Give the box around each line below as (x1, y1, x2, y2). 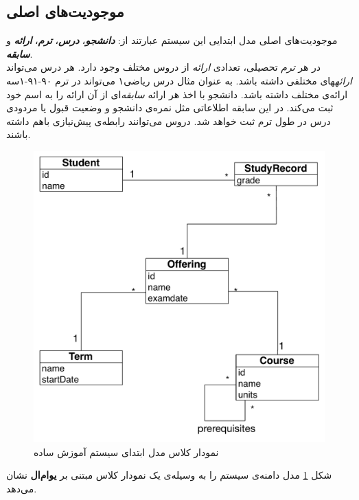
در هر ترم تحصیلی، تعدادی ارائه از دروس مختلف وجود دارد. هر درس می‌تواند (6, 60, 321, 74)
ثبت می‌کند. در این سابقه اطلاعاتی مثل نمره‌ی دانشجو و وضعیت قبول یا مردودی (6, 100, 334, 115)
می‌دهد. (6, 481, 37, 495)
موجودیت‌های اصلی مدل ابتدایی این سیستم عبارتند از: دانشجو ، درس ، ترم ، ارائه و (6, 33, 338, 47)
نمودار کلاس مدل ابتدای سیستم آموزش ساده (34, 444, 219, 459)
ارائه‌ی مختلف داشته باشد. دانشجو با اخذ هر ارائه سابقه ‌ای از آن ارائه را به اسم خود (6, 87, 348, 101)
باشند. (6, 127, 31, 141)
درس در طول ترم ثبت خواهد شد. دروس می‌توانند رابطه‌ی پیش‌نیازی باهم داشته (6, 113, 331, 128)
